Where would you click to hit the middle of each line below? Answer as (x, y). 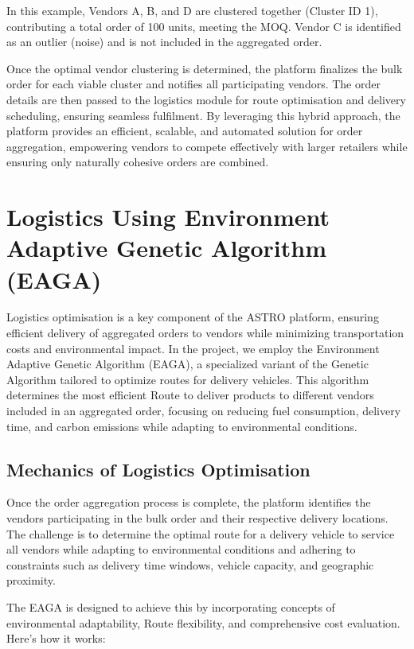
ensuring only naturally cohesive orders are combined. (138, 162)
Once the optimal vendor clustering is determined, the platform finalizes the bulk (205, 68)
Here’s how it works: (56, 638)
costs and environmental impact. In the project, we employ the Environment (193, 348)
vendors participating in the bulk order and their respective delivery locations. (197, 517)
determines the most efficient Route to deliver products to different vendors (190, 395)
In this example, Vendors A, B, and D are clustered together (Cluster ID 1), (192, 10)
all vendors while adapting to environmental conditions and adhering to (181, 549)
